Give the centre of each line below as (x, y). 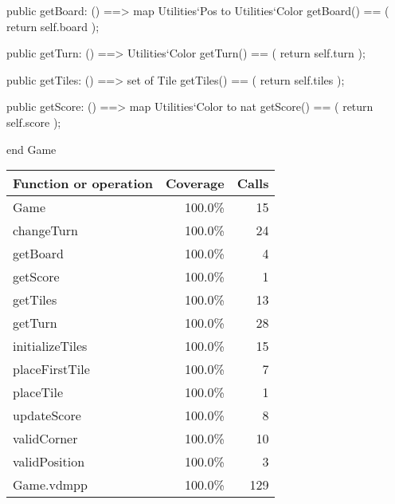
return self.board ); (53, 26)
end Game (31, 149)
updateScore (47, 415)
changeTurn (45, 230)
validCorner (45, 439)
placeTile (38, 392)
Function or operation (83, 183)
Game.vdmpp (50, 485)
